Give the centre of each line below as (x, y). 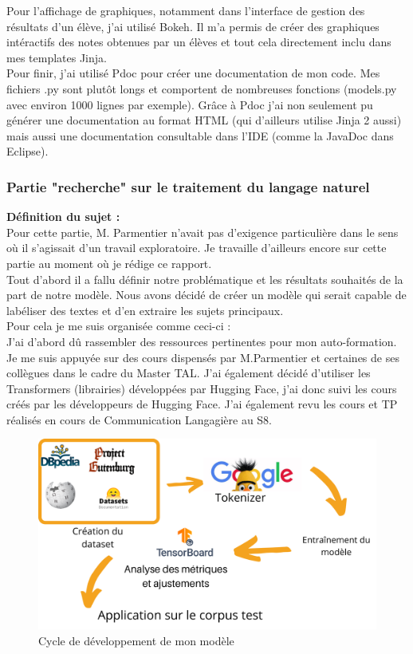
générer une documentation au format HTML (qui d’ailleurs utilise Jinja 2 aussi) (204, 120)
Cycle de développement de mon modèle (136, 640)
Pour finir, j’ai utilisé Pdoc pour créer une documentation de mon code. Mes (193, 73)
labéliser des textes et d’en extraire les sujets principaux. (145, 310)
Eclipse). (28, 151)
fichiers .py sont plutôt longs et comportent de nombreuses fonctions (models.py (202, 88)
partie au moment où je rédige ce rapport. (109, 263)
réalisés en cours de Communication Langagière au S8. (140, 419)
